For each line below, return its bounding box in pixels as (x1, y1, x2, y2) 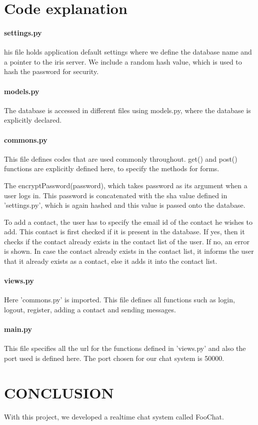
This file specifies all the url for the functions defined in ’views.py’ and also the (4, 343, 246, 353)
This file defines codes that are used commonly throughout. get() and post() (4, 153, 237, 164)
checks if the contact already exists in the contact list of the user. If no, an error (4, 236, 249, 246)
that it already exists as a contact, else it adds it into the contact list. (4, 256, 217, 266)
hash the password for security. (4, 66, 99, 77)
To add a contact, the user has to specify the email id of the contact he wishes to (4, 216, 252, 227)
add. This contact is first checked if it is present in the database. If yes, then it (4, 226, 245, 237)
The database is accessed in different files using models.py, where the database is (4, 105, 251, 115)
